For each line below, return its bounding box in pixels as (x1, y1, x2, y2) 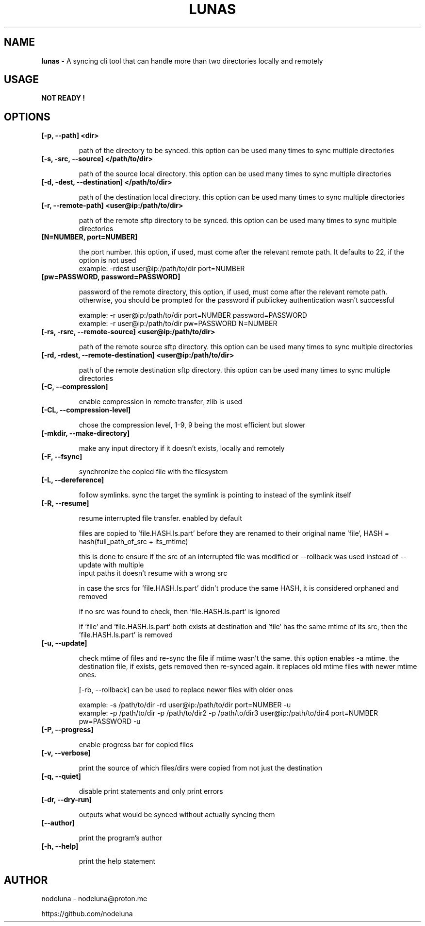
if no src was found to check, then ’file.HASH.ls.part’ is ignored (79, 607, 280, 616)
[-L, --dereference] (41, 476, 104, 484)
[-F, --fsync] (41, 452, 82, 461)
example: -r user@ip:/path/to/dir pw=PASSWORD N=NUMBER (79, 319, 278, 328)
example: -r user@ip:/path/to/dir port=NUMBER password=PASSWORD (79, 311, 307, 320)
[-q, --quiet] (41, 772, 81, 781)
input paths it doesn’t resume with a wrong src (79, 569, 228, 578)
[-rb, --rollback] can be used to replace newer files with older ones (79, 686, 293, 694)
